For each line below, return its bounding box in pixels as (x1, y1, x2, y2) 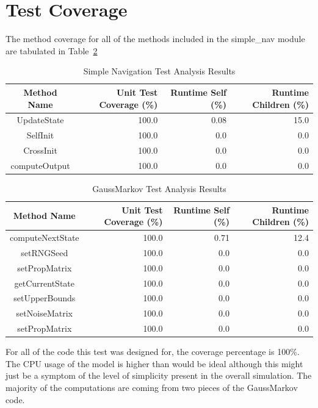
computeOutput (10, 159, 70, 171)
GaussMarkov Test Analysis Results (92, 182, 226, 195)
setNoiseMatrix (16, 307, 73, 320)
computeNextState (10, 231, 79, 243)
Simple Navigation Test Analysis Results (83, 65, 236, 77)
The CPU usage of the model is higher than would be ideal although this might (5, 357, 303, 370)
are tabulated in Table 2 (5, 44, 98, 57)
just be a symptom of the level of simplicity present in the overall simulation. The (5, 369, 312, 382)
